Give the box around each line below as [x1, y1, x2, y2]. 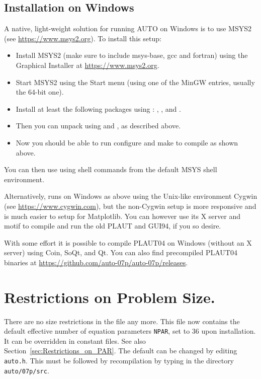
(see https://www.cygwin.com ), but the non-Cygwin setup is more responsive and [4, 200, 256, 211]
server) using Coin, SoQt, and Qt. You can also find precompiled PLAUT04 [4, 247, 237, 258]
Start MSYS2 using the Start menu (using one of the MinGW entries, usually [16, 77, 255, 87]
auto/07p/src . [4, 365, 49, 375]
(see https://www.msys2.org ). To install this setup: [4, 33, 161, 43]
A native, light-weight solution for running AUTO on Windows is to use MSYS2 [4, 23, 251, 34]
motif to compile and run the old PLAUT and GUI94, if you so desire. [4, 220, 221, 231]
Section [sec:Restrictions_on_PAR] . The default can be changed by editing [4, 345, 237, 356]
